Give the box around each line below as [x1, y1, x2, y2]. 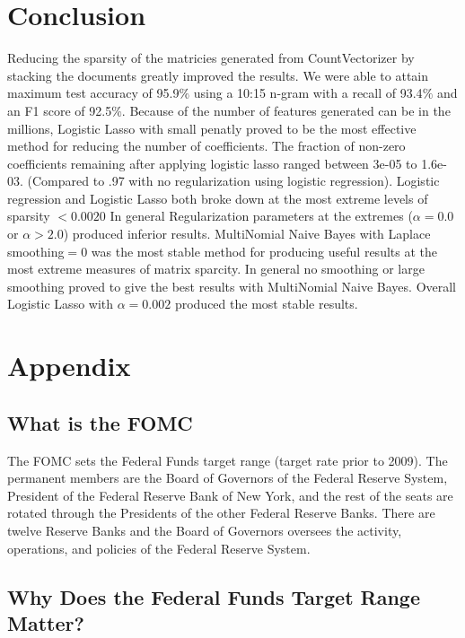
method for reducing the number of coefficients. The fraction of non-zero [7, 136, 406, 155]
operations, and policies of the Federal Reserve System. [7, 538, 311, 557]
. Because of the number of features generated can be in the [121, 101, 451, 119]
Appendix [7, 347, 131, 384]
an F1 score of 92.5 [7, 101, 112, 119]
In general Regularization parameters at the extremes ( [110, 206, 413, 225]
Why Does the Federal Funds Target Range [7, 582, 421, 610]
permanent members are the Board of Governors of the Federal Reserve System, [7, 468, 448, 487]
